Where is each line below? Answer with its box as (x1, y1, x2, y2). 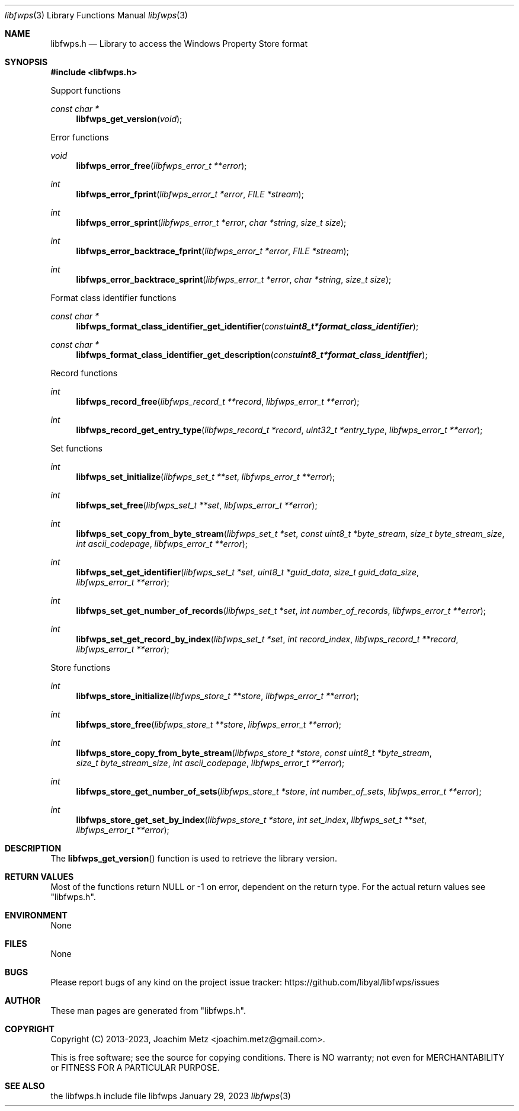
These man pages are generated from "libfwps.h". (50, 1006, 246, 1016)
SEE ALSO (5, 1081, 45, 1091)
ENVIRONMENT (5, 910, 68, 920)
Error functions (50, 132, 109, 142)
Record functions (50, 368, 118, 378)
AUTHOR (5, 995, 41, 1006)
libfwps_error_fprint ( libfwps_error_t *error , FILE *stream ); (76, 189, 304, 199)
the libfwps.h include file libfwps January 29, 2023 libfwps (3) (50, 1091, 291, 1101)
